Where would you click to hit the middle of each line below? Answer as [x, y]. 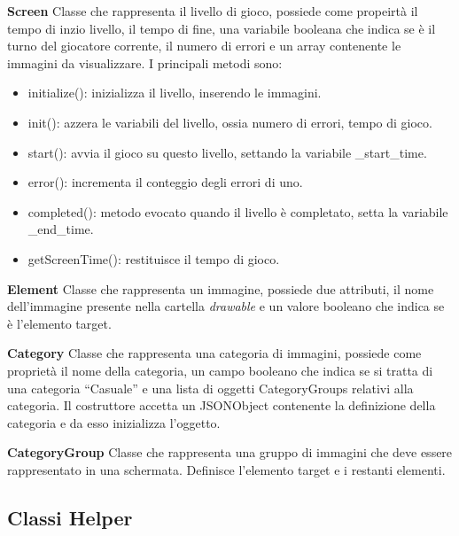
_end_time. [61, 229]
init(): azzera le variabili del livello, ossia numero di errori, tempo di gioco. [230, 122]
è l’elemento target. [59, 323]
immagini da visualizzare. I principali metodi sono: [145, 62]
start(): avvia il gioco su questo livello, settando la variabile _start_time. [227, 152]
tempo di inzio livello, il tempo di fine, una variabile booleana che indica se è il [222, 28]
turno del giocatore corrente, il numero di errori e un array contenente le [204, 46]
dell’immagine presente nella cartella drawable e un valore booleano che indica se [226, 306]
